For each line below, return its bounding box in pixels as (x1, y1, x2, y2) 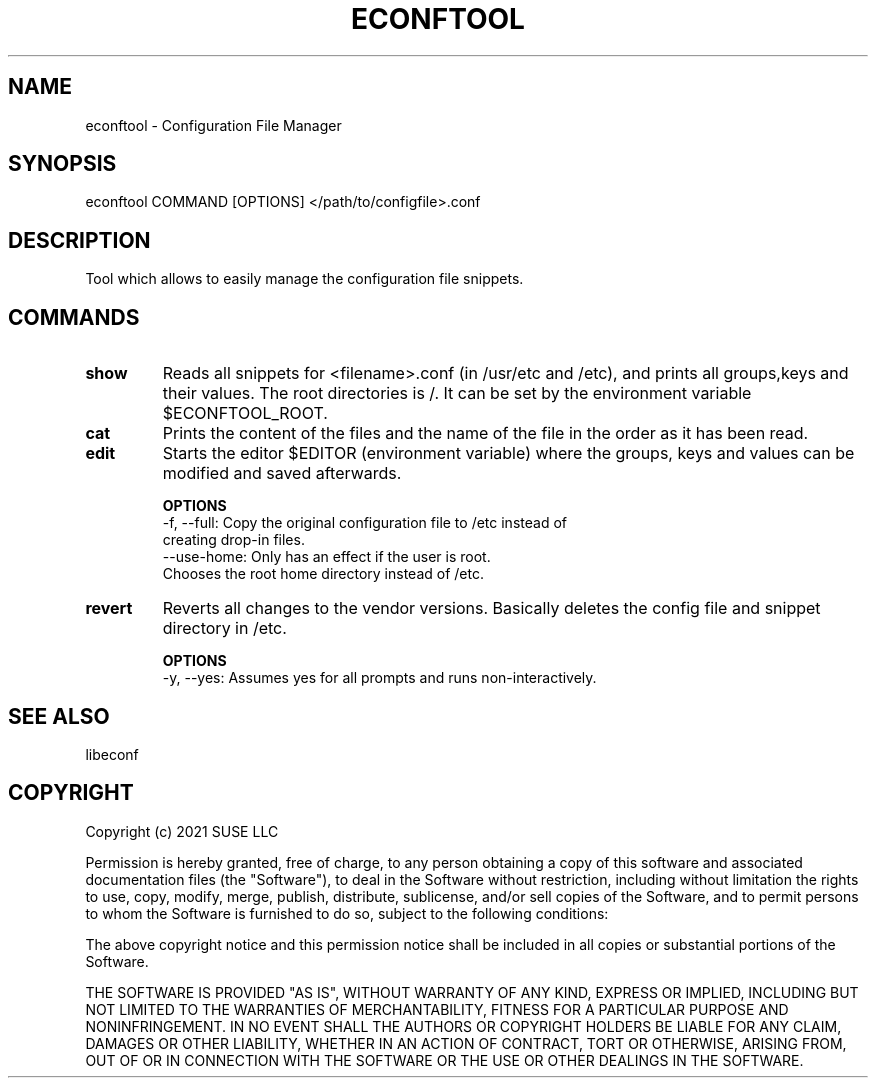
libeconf (85, 745, 139, 763)
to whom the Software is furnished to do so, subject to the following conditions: (85, 904, 609, 922)
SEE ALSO (8, 703, 110, 729)
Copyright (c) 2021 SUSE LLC (85, 822, 279, 840)
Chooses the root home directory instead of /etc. (162, 565, 484, 583)
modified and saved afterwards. (162, 463, 402, 484)
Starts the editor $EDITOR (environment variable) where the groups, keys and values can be (162, 443, 855, 464)
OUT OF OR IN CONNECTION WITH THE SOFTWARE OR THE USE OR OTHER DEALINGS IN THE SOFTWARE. (85, 1051, 804, 1069)
